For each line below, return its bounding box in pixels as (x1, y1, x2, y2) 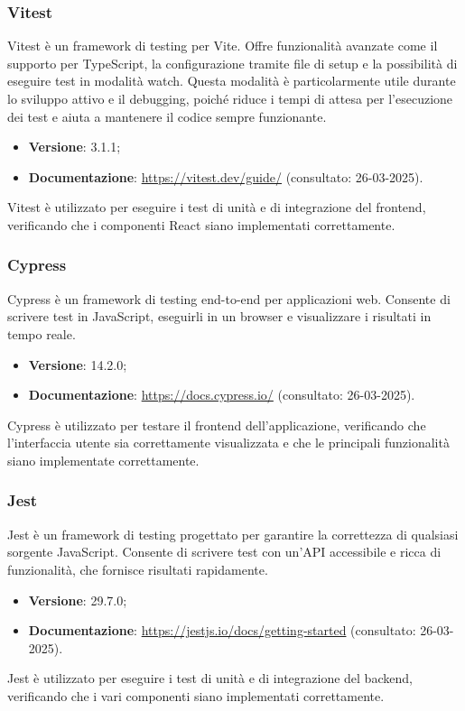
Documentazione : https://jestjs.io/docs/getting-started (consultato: (28, 621, 416, 640)
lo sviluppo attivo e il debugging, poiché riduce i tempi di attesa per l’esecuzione (7, 89, 453, 107)
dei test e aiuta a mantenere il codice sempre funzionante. (7, 106, 327, 125)
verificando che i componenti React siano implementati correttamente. (7, 215, 395, 234)
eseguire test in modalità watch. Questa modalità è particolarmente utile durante (7, 71, 456, 90)
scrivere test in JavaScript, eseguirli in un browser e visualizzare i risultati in (7, 307, 432, 326)
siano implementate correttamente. (7, 450, 200, 469)
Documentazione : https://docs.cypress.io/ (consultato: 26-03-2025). (28, 385, 415, 404)
